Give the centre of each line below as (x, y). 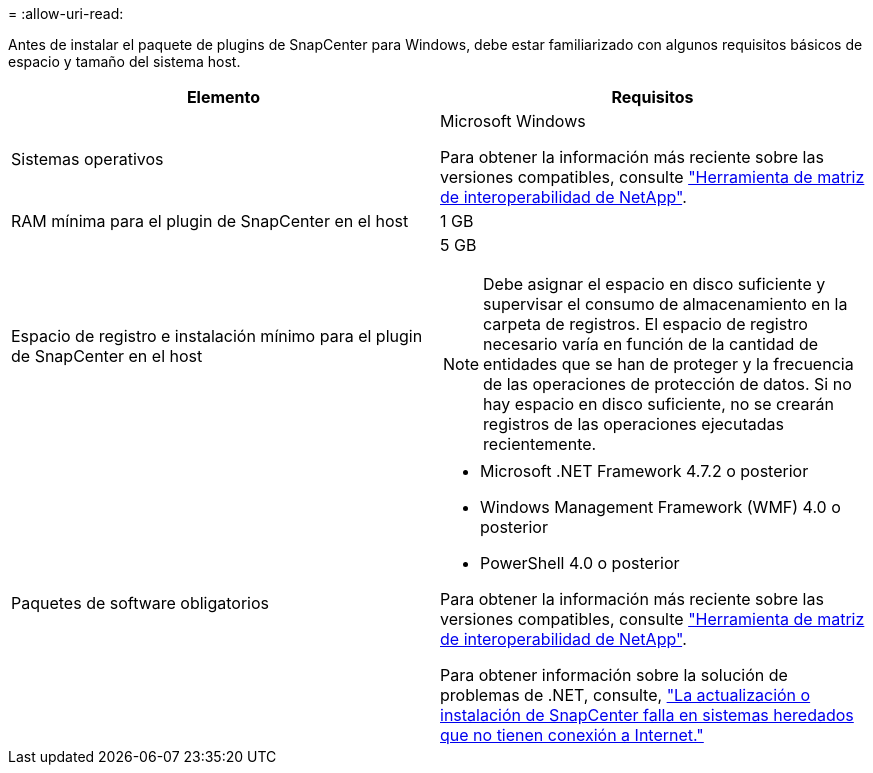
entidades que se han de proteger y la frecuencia (668, 364)
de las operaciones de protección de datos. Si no (667, 384)
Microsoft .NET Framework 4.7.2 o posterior (644, 471)
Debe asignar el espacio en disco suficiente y (654, 284)
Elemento (223, 97)
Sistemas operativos (87, 159)
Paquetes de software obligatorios (140, 603)
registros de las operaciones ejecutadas (633, 424)
